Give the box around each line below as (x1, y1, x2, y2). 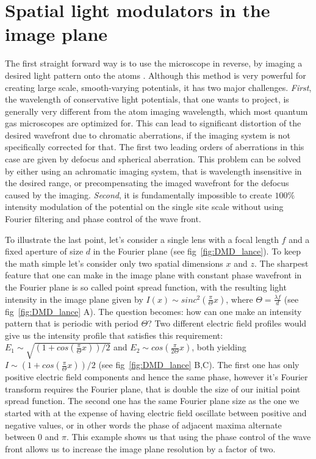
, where (226, 292, 253, 305)
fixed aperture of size (5, 245, 84, 258)
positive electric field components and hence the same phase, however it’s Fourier (5, 370, 308, 383)
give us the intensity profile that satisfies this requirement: (5, 328, 223, 341)
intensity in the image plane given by (5, 292, 143, 305)
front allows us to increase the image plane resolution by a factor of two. (5, 442, 276, 455)
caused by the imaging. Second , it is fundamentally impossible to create (5, 188, 272, 201)
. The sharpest (254, 256, 309, 269)
